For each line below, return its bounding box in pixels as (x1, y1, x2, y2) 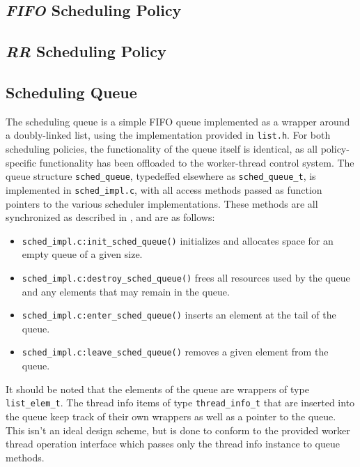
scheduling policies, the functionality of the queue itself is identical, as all (6, 141, 318, 156)
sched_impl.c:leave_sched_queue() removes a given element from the (22, 344, 329, 359)
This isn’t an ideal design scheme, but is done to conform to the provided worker (6, 422, 350, 437)
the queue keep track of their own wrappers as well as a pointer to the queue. (6, 408, 336, 423)
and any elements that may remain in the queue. (22, 284, 230, 298)
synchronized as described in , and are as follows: (6, 210, 215, 224)
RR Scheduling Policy (6, 40, 166, 62)
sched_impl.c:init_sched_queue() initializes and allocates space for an (22, 233, 334, 247)
